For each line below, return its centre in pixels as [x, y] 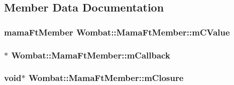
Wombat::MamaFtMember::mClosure [106, 78]
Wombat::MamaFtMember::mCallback [91, 55]
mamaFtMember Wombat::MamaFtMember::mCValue [117, 32]
